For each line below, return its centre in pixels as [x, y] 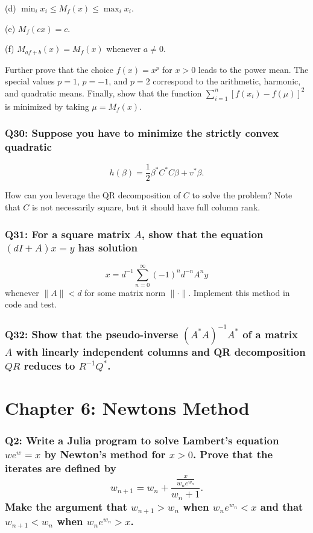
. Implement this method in [239, 292]
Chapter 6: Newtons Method [127, 407]
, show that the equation [202, 234]
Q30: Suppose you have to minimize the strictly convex [142, 133]
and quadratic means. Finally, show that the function [103, 93]
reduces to [49, 365]
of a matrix [270, 334]
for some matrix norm [125, 292]
